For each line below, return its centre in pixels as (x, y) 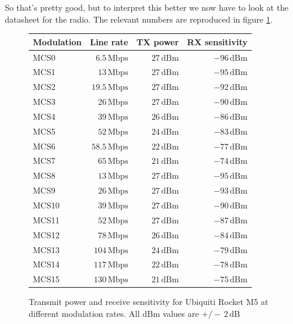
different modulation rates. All (84, 313)
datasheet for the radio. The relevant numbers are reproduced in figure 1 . (139, 19)
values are (181, 313)
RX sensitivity (217, 41)
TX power (158, 41)
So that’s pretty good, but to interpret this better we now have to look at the (147, 7)
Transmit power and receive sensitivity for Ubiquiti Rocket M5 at (149, 302)
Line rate (109, 41)
